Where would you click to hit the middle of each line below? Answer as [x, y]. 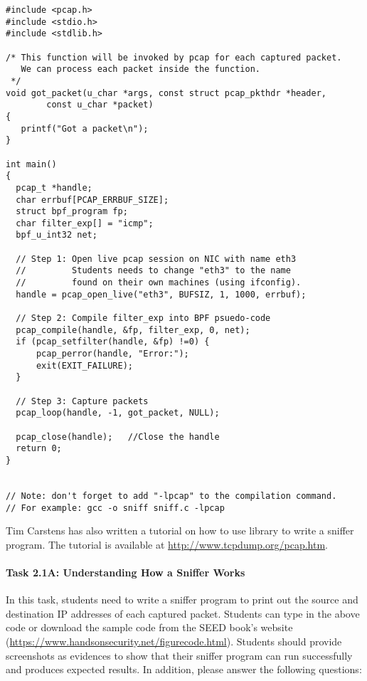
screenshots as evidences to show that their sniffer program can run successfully [179, 655]
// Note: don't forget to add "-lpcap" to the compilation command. [171, 496]
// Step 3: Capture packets [82, 401]
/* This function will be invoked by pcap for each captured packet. [174, 57]
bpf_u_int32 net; [57, 235]
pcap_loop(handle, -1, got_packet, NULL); [118, 413]
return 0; [39, 449]
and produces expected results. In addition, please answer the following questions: [184, 669]
